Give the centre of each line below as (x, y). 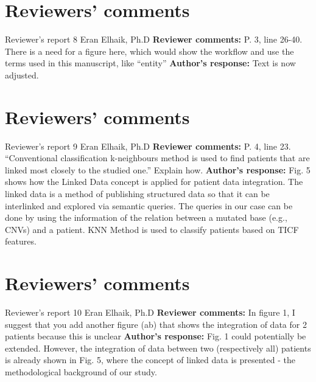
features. (21, 241)
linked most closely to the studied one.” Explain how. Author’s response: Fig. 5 (158, 169)
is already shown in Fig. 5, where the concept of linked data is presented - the (150, 360)
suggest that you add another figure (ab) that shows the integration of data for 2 (156, 324)
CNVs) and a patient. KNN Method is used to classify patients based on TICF (152, 229)
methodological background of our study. (81, 372)
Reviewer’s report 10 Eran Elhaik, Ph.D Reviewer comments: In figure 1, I (150, 312)
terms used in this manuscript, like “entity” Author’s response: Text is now (150, 63)
